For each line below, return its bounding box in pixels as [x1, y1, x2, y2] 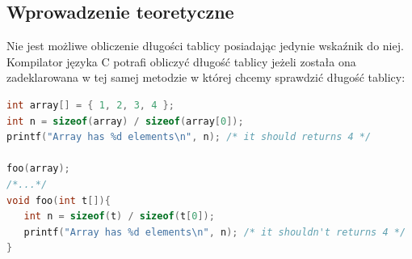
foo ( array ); [6, 163, 70, 175]
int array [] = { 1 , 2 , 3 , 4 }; [6, 99, 174, 111]
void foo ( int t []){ [6, 194, 111, 206]
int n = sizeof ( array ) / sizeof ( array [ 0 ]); [6, 115, 244, 127]
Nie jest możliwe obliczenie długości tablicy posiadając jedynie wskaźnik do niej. [6, 37, 404, 54]
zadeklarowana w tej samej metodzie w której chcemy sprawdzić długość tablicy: [6, 69, 406, 86]
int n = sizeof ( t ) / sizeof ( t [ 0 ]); [23, 210, 215, 223]
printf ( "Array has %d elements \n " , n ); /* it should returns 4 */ [6, 131, 372, 143]
